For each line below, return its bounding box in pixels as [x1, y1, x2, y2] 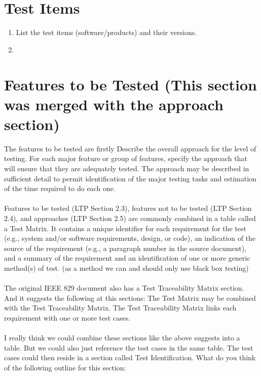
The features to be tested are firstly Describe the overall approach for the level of [4, 143, 256, 153]
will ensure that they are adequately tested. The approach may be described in [4, 163, 249, 173]
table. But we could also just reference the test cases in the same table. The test [4, 342, 253, 353]
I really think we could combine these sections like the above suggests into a [4, 332, 240, 343]
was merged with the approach [4, 93, 223, 114]
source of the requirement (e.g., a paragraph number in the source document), [4, 242, 246, 253]
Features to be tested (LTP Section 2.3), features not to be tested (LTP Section [4, 203, 252, 213]
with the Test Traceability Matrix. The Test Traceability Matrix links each [4, 302, 237, 313]
